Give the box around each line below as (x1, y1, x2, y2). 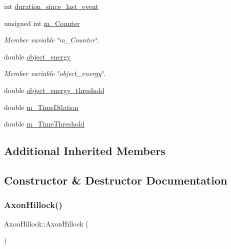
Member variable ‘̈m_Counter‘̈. (4, 34, 99, 45)
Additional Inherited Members (4, 143, 165, 158)
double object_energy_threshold (4, 84, 104, 95)
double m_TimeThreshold (4, 118, 84, 129)
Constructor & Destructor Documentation (4, 172, 227, 187)
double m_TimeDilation (4, 101, 78, 112)
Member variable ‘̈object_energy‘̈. (4, 68, 106, 78)
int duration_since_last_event (4, 1, 98, 11)
